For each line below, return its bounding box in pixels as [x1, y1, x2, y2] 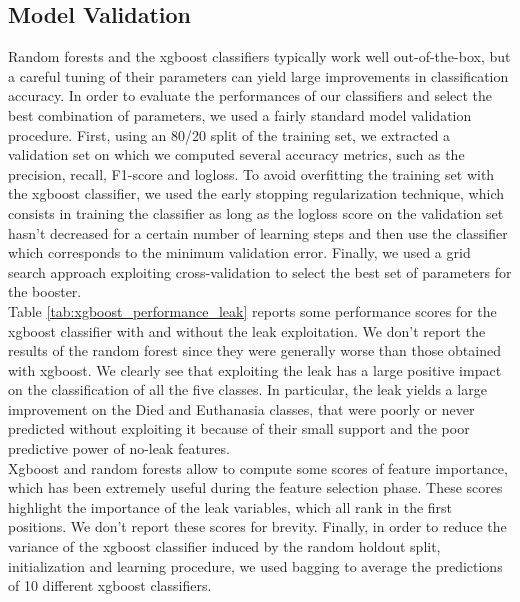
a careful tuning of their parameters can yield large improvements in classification [8, 65, 509, 86]
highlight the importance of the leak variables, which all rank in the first [8, 496, 453, 517]
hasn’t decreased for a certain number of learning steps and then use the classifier [8, 222, 508, 243]
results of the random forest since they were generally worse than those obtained [8, 340, 501, 361]
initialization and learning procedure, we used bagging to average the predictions [8, 555, 503, 576]
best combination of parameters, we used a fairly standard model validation [8, 104, 472, 125]
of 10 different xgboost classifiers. [8, 575, 212, 596]
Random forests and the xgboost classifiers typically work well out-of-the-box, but [8, 46, 511, 67]
